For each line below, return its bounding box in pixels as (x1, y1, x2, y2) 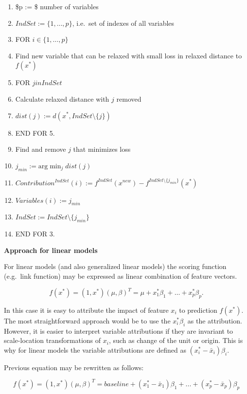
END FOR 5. (15, 127, 55, 138)
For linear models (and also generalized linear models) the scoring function (4, 261, 227, 271)
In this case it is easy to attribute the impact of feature (4, 304, 169, 315)
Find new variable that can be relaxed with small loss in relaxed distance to (15, 50, 242, 60)
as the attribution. (187, 315, 242, 325)
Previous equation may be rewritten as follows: (4, 362, 144, 372)
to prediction (179, 304, 217, 315)
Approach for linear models (4, 245, 98, 255)
